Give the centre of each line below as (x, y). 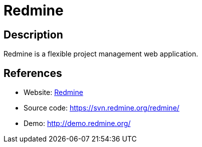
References (33, 73)
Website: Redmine (53, 92)
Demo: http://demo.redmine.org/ (77, 123)
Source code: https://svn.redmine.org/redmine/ (102, 108)
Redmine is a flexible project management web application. (101, 54)
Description (33, 34)
